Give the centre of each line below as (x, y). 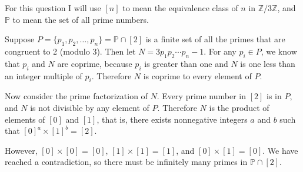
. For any (220, 51)
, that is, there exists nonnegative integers (172, 119)
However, (21, 150)
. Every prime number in (201, 96)
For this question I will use (53, 8)
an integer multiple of (44, 75)
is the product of (239, 107)
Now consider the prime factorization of (76, 96)
